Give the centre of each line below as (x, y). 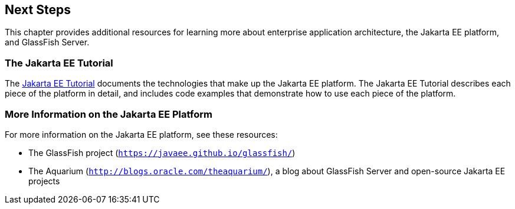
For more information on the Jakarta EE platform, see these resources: (141, 134)
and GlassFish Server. (47, 42)
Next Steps (38, 10)
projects (44, 181)
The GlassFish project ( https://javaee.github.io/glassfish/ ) (162, 152)
